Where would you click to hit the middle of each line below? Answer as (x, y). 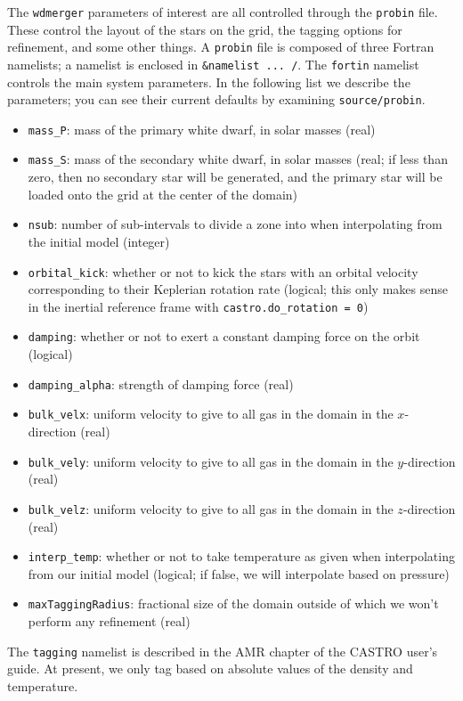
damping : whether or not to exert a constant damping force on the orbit (224, 336)
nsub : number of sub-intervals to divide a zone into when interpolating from (235, 224)
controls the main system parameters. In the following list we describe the (209, 82)
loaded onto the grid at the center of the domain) (163, 194)
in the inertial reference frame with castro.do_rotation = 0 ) (198, 306)
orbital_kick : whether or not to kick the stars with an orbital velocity (223, 271)
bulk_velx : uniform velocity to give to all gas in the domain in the (211, 414)
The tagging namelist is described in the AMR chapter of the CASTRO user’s (223, 651)
